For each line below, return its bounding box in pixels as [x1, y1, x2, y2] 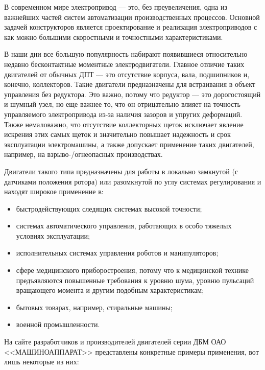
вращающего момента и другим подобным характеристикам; [16, 285, 204, 295]
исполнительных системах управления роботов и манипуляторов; [16, 247, 219, 258]
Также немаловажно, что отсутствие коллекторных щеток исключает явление [4, 119, 244, 129]
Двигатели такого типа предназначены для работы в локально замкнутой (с [4, 166, 238, 176]
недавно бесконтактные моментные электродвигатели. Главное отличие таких [4, 58, 245, 69]
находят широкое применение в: [4, 186, 104, 197]
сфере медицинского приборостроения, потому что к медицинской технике [16, 265, 249, 275]
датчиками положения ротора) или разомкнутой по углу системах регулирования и [4, 176, 261, 187]
